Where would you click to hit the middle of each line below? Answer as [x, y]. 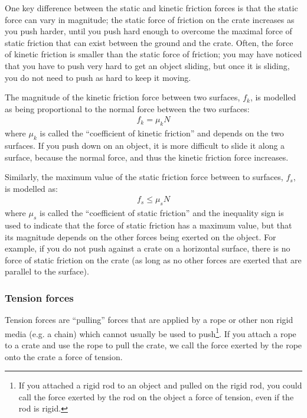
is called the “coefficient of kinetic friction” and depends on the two [162, 133]
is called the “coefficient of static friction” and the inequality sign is [161, 213]
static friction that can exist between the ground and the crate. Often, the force [149, 42]
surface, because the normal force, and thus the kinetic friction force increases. [147, 157]
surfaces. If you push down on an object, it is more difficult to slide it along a [145, 145]
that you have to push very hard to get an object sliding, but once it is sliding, [147, 65]
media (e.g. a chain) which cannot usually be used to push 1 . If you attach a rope [151, 332]
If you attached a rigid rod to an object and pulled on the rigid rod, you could [160, 385]
